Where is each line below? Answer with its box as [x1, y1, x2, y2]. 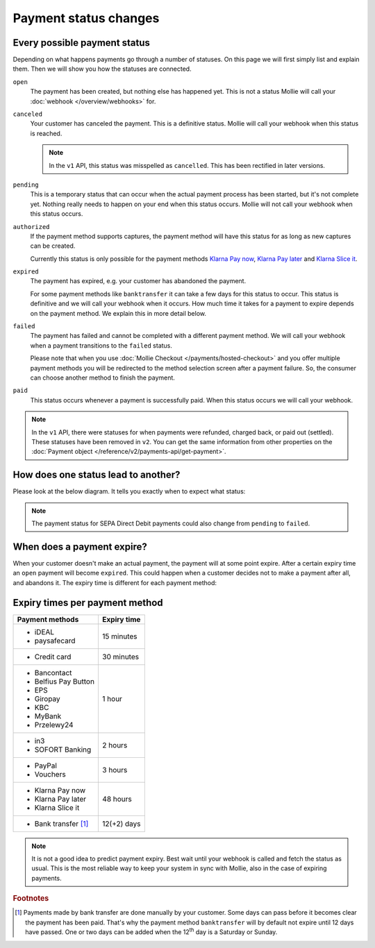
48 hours [101, 794, 132, 804]
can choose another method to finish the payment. [30, 373, 175, 382]
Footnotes [12, 894, 49, 904]
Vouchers [34, 769, 66, 779]
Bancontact [34, 668, 72, 677]
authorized [12, 223, 50, 230]
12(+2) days [101, 819, 142, 829]
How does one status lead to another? [12, 469, 181, 481]
